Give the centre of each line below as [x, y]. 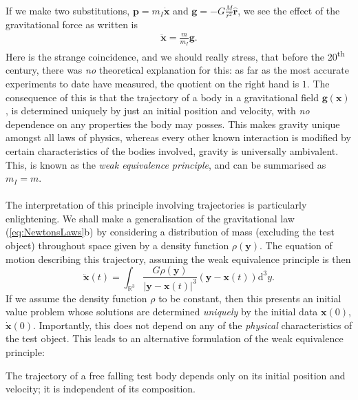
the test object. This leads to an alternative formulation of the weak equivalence [175, 338]
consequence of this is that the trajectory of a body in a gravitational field [162, 97]
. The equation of [296, 245]
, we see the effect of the [289, 10]
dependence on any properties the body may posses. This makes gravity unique [173, 124]
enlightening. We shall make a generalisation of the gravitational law [150, 218]
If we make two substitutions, [68, 10]
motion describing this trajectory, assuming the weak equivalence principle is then [178, 259]
